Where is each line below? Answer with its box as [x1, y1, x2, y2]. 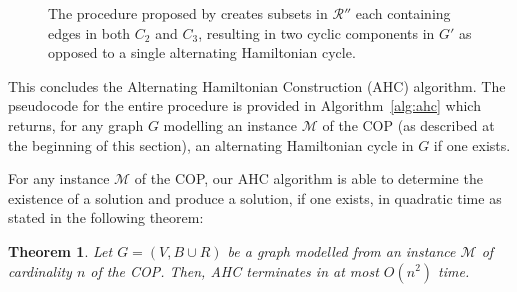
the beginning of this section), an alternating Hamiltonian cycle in [8, 134, 414, 155]
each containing [355, 3, 451, 23]
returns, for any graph [8, 114, 144, 135]
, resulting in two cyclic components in [198, 22, 435, 43]
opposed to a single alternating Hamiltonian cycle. [48, 42, 356, 63]
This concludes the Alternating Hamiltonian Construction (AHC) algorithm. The [8, 75, 506, 96]
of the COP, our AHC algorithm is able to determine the [134, 168, 483, 189]
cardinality [8, 260, 72, 281]
